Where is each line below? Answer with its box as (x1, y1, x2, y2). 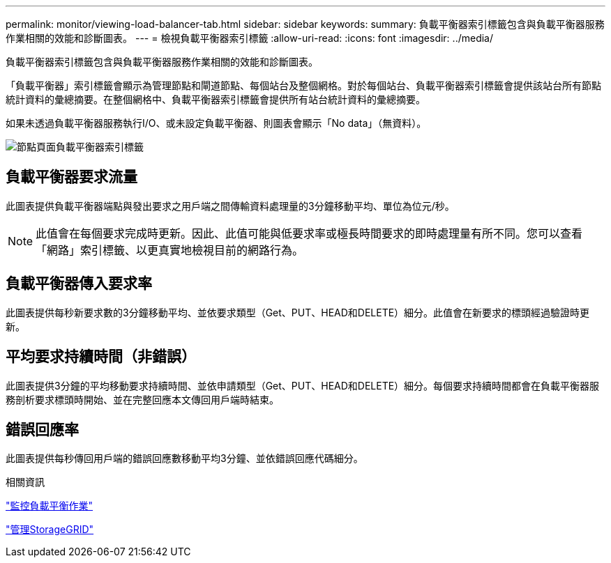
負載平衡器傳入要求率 (6, 275, 152, 293)
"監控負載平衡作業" (6, 500, 93, 512)
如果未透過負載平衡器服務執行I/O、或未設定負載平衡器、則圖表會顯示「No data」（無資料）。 (6, 117, 427, 129)
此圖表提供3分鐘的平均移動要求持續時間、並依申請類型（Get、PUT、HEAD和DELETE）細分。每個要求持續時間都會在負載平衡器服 (6, 379, 600, 392)
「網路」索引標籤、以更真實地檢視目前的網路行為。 (36, 242, 304, 257)
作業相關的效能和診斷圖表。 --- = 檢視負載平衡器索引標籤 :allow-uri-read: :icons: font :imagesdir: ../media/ (6, 32, 494, 44)
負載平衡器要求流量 (6, 168, 137, 186)
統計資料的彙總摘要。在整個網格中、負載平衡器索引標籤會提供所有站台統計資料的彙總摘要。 (6, 93, 425, 105)
